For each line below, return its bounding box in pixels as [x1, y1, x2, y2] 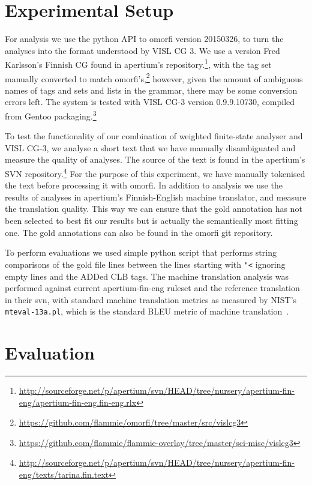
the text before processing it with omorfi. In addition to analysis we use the [5, 179, 283, 191]
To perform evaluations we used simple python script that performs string [5, 246, 277, 259]
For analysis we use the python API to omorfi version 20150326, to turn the [5, 32, 284, 45]
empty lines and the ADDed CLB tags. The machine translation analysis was [5, 270, 289, 282]
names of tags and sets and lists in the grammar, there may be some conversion [5, 83, 298, 96]
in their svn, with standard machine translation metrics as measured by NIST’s [5, 293, 297, 306]
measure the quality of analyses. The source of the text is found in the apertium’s [5, 153, 305, 166]
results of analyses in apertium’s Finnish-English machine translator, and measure [5, 190, 307, 203]
